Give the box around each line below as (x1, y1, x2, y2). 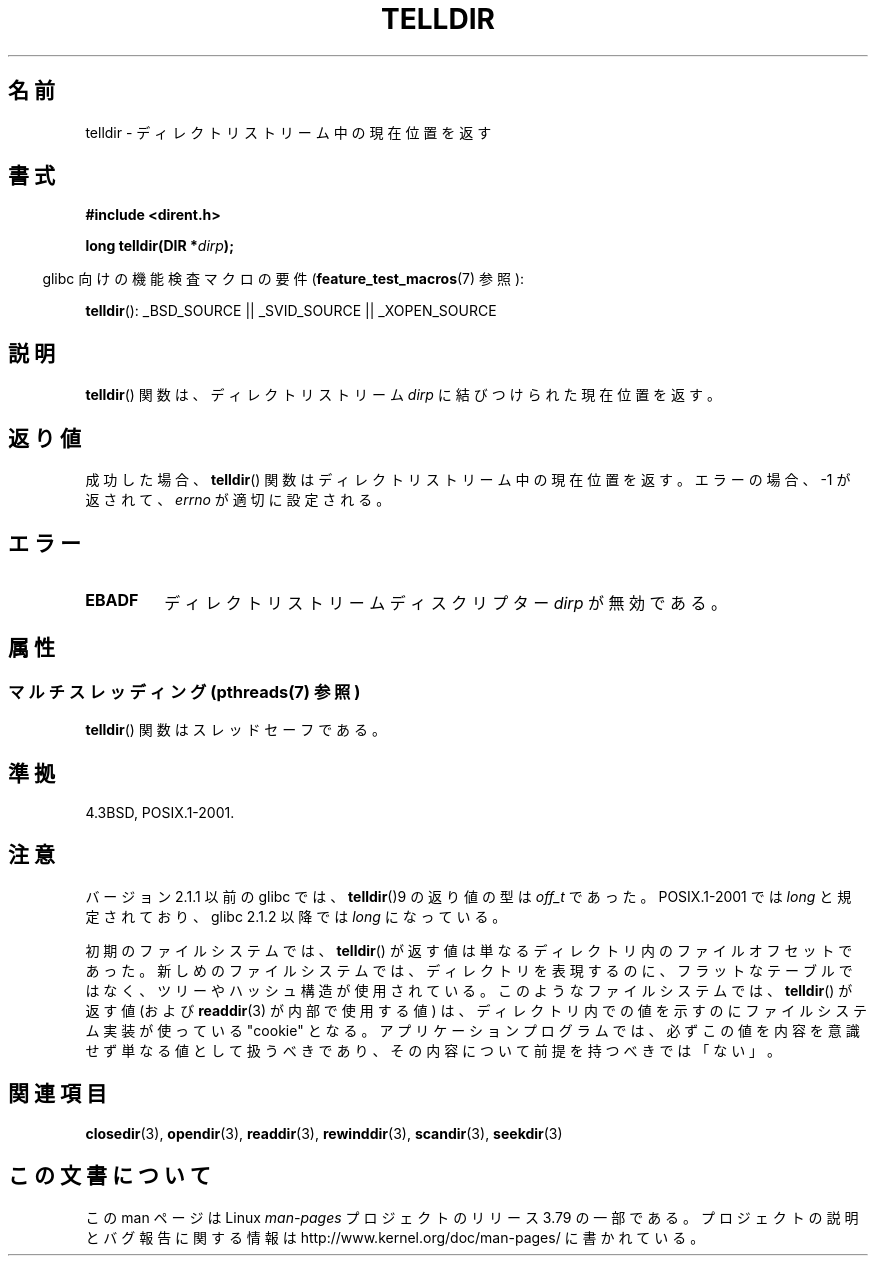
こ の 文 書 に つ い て (8, 1163, 211, 1189)
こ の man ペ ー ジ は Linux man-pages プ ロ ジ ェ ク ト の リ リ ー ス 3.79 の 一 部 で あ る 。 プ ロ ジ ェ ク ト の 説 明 (85, 1208, 859, 1226)
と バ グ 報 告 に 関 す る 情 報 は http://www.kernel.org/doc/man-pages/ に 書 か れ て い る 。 (85, 1228, 705, 1246)
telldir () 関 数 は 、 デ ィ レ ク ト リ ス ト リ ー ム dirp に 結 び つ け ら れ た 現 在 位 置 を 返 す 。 (85, 386, 721, 404)
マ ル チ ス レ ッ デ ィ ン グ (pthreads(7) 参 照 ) (8, 681, 361, 702)
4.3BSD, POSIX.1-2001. (85, 804, 235, 822)
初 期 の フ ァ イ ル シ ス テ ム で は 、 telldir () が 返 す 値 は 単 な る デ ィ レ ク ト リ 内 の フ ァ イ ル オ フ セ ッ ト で (85, 941, 853, 959)
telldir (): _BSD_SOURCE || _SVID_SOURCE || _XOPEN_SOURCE (85, 302, 497, 320)
